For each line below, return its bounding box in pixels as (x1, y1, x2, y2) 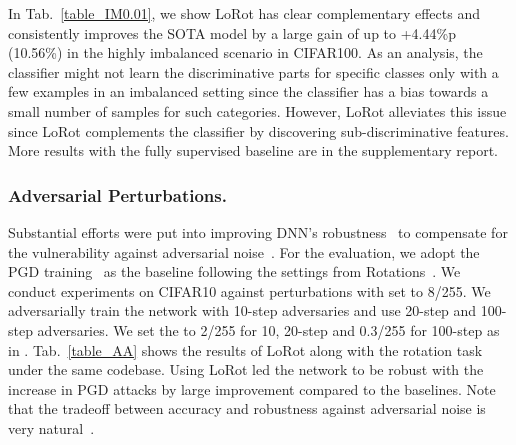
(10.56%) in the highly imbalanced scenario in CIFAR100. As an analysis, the (8, 42, 483, 63)
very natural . (8, 417, 95, 438)
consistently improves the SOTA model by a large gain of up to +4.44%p (8, 22, 456, 43)
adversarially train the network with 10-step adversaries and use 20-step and (8, 300, 477, 321)
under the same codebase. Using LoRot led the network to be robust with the (8, 359, 484, 380)
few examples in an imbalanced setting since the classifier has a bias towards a (8, 81, 489, 102)
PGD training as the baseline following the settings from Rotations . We (8, 261, 461, 282)
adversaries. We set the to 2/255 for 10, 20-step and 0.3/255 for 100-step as (37, 319, 500, 340)
